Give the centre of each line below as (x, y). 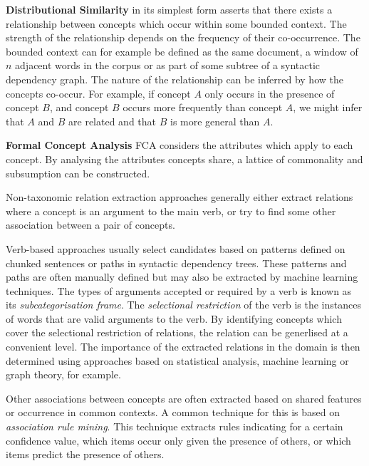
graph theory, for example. (63, 374)
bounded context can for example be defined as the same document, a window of (182, 51)
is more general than (215, 121)
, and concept (79, 107)
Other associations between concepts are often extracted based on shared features (184, 398)
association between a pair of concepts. (90, 225)
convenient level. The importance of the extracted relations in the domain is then (183, 347)
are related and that (113, 121)
